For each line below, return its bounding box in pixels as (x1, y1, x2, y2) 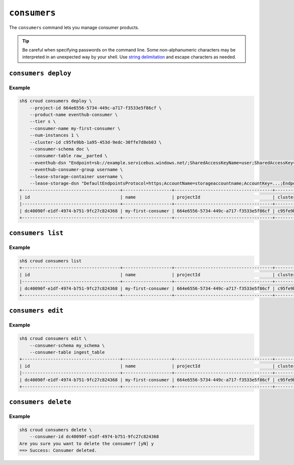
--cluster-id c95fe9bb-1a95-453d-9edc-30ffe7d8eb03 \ (29, 139, 162, 145)
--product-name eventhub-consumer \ (29, 112, 118, 118)
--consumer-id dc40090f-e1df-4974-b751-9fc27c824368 (29, 434, 159, 439)
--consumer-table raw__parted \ (29, 153, 108, 159)
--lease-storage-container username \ (29, 174, 123, 179)
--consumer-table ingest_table (29, 349, 105, 355)
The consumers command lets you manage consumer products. (9, 25, 139, 30)
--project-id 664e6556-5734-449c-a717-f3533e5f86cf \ (29, 105, 162, 110)
